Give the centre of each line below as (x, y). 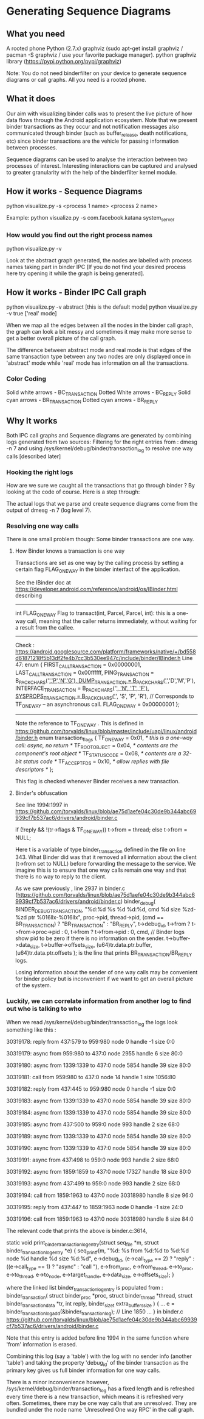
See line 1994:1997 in (42, 805)
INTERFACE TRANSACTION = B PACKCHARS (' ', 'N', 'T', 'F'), (82, 689)
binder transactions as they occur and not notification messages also (93, 126)
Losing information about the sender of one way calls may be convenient (106, 972)
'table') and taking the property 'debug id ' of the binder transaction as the (97, 1363)
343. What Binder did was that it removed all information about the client (106, 857)
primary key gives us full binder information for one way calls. (83, 1370)
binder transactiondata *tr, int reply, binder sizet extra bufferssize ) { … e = (90, 1304)
